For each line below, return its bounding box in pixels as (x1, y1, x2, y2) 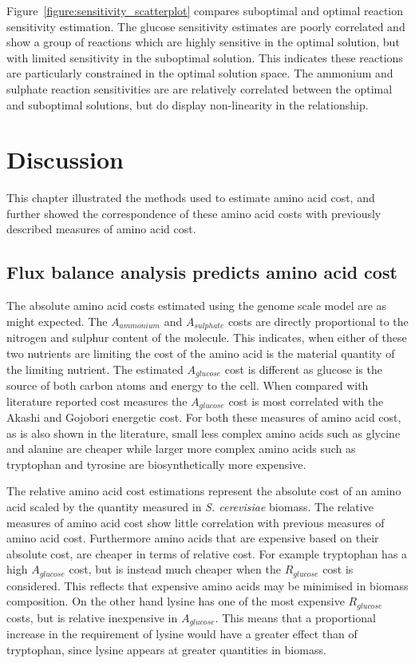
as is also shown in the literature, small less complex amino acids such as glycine (6, 424, 401, 441)
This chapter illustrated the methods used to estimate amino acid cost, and (6, 189, 375, 206)
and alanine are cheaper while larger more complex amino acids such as (6, 440, 356, 457)
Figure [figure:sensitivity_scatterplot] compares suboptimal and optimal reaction (6, 2, 404, 18)
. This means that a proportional (215, 609, 376, 625)
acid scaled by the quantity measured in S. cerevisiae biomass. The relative (6, 498, 373, 514)
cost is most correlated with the (228, 392, 384, 409)
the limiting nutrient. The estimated (6, 360, 184, 377)
